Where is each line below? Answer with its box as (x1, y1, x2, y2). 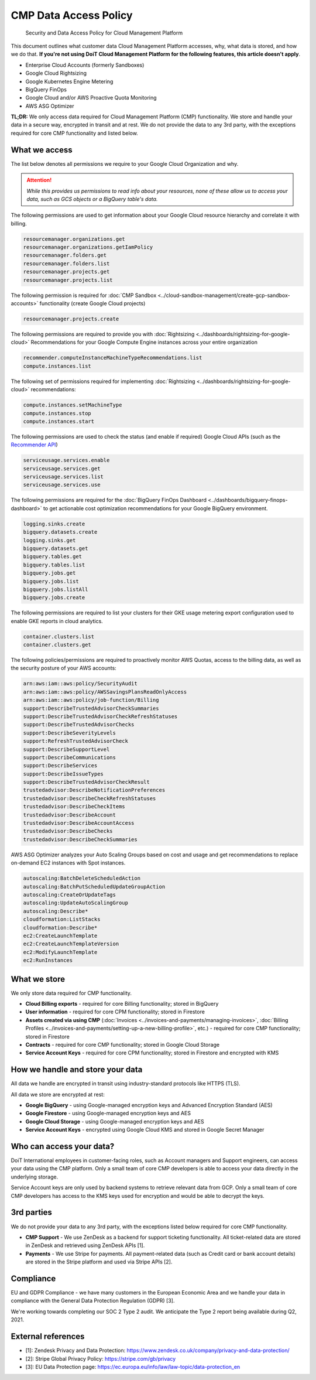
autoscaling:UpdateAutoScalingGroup (23, 900, 129, 906)
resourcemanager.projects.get (23, 268, 110, 275)
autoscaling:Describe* (23, 908, 88, 914)
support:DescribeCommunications (23, 754, 116, 761)
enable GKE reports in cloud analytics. (11, 617, 104, 624)
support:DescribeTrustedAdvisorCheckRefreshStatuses (23, 713, 178, 720)
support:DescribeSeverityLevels (23, 729, 116, 736)
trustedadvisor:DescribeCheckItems (23, 803, 125, 810)
